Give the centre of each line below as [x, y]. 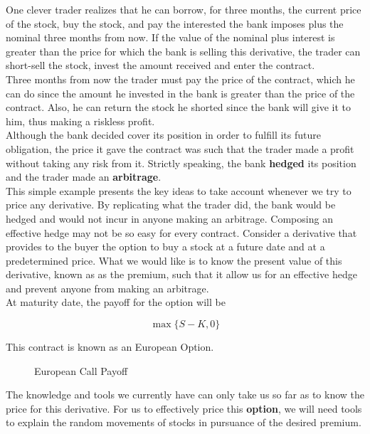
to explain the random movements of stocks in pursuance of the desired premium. [184, 422]
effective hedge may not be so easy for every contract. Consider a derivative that [181, 232]
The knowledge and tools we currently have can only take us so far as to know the [185, 395]
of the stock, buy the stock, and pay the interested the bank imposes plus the [175, 23]
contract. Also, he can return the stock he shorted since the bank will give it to [178, 107]
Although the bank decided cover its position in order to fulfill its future [164, 135]
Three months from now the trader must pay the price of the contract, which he [180, 79]
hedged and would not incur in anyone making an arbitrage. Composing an [169, 218]
